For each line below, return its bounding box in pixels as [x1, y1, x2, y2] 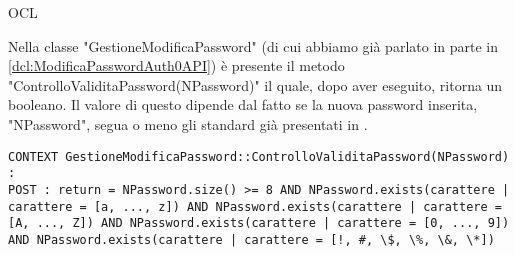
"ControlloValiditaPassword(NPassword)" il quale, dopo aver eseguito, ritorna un [8, 74, 503, 95]
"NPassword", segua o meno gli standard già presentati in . [8, 113, 368, 134]
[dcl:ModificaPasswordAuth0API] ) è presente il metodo [8, 55, 345, 76]
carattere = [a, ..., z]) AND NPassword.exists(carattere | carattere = [8, 199, 502, 214]
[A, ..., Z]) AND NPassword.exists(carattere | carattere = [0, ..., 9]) [8, 216, 510, 231]
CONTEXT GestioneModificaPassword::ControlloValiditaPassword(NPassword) [8, 149, 510, 164]
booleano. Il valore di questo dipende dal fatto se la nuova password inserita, [8, 94, 478, 115]
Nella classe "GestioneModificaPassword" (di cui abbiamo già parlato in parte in [8, 35, 498, 56]
